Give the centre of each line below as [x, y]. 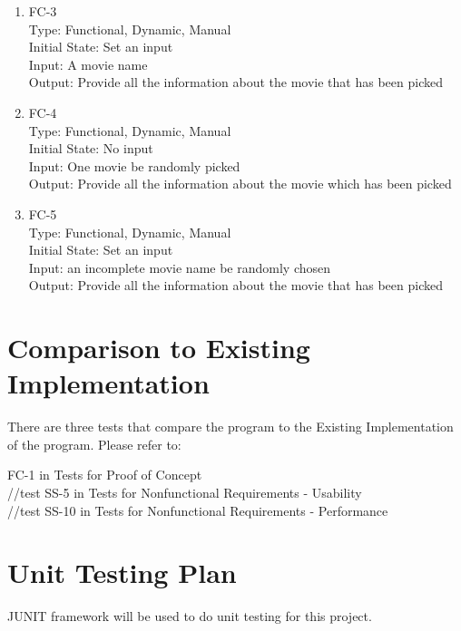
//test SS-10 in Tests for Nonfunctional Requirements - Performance [198, 510]
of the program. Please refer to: [94, 444]
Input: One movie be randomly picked [134, 165]
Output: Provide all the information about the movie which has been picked [240, 184]
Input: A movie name [88, 64]
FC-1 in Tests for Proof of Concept [105, 475]
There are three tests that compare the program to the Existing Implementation [230, 427]
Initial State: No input [91, 148]
